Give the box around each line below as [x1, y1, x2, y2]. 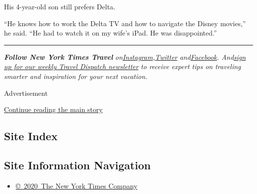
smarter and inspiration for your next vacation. [4, 71, 148, 81]
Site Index [4, 128, 58, 144]
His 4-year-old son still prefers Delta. [4, 1, 115, 11]
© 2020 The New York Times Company [15, 180, 137, 191]
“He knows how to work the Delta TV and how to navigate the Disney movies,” [4, 18, 246, 28]
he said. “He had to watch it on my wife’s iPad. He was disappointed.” [4, 28, 217, 38]
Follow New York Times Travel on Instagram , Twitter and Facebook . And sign [4, 51, 246, 62]
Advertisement [4, 87, 48, 98]
